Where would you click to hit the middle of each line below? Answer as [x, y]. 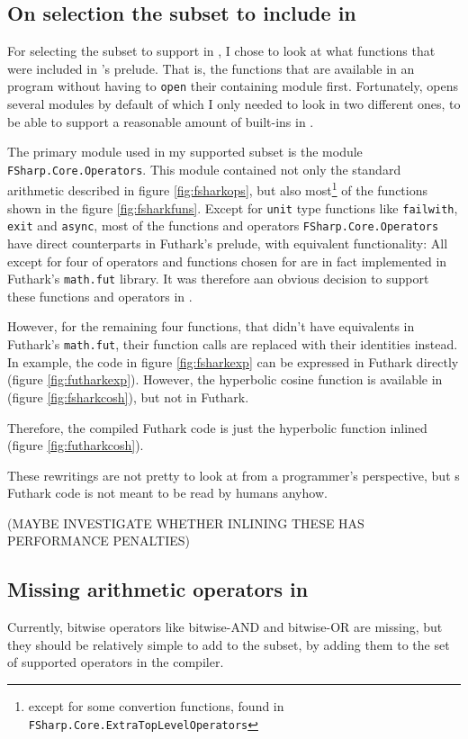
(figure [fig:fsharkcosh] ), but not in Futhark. [128, 397]
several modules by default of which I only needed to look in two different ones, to [234, 104]
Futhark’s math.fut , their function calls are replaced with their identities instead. [233, 344]
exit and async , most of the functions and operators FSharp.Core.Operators [223, 225]
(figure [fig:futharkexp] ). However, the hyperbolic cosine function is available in [225, 379]
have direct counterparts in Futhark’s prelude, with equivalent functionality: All [228, 243]
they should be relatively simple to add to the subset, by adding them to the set [229, 644]
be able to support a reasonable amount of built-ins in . [161, 121]
